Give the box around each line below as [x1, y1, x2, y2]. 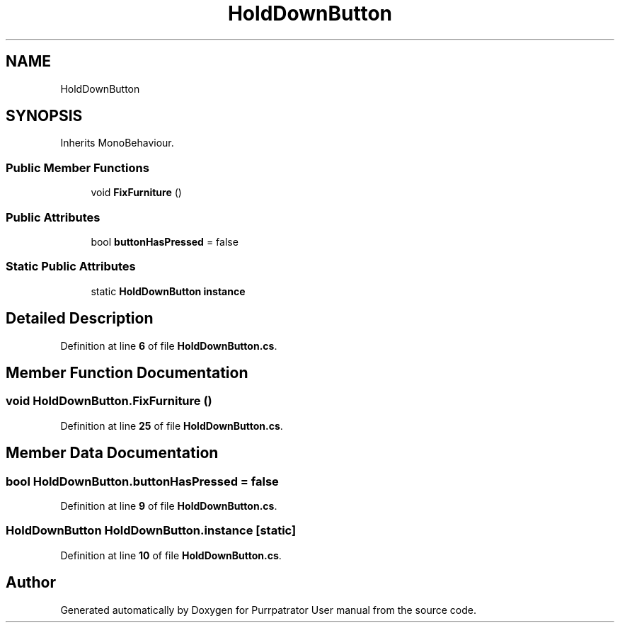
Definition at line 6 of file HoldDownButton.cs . [60, 339, 277, 352]
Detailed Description [6, 309, 154, 328]
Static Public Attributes [6, 259, 136, 274]
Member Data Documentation [6, 444, 219, 462]
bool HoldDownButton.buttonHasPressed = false [6, 474, 279, 489]
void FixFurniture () [91, 186, 182, 199]
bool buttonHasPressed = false [91, 235, 239, 248]
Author [6, 573, 56, 592]
